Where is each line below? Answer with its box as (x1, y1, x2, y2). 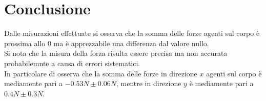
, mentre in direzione (116, 78, 181, 89)
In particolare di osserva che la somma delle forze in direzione (4, 68, 197, 78)
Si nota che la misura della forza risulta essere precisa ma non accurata (4, 48, 228, 58)
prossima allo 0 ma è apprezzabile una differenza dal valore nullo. (4, 37, 209, 48)
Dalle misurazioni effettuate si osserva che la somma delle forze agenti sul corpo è (4, 28, 260, 38)
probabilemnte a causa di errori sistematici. (4, 57, 140, 68)
